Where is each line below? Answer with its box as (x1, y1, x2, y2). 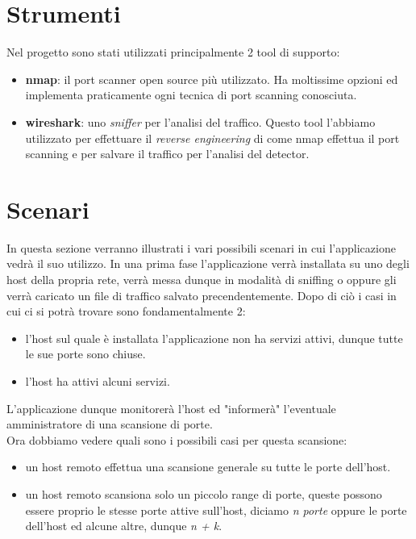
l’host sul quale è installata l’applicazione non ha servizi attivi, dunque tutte (25, 329, 403, 346)
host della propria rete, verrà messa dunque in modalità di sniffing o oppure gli (6, 271, 397, 287)
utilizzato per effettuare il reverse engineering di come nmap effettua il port (25, 129, 400, 146)
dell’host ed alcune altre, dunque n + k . (25, 517, 223, 534)
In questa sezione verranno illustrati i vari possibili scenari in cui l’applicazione (6, 239, 396, 256)
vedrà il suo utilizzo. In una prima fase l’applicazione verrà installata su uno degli (6, 255, 410, 272)
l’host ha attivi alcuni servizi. (25, 372, 170, 389)
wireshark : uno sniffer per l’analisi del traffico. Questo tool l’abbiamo (25, 113, 376, 130)
